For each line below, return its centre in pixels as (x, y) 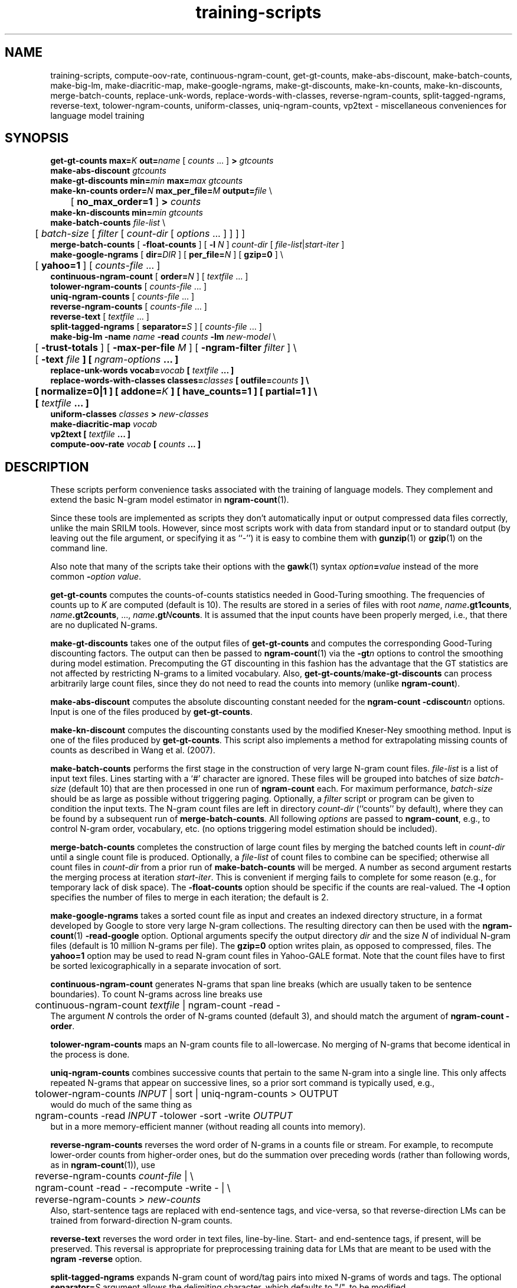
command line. (79, 548)
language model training (97, 115)
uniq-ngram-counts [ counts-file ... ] (122, 297)
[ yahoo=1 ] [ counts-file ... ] (98, 266)
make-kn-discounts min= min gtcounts (127, 213)
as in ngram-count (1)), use (103, 1165)
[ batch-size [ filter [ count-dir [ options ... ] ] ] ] (140, 234)
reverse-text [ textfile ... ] (100, 317)
